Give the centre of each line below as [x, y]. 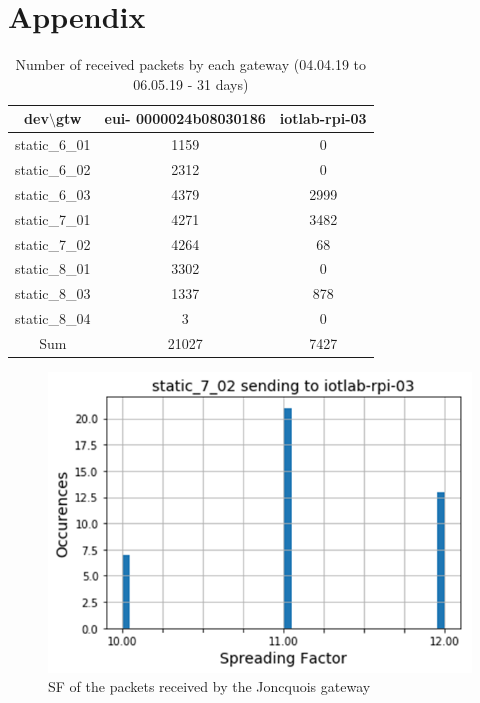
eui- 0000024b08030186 [185, 118]
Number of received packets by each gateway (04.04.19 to [191, 64]
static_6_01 [53, 144]
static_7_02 [53, 243]
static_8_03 [53, 293]
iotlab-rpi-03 [323, 118]
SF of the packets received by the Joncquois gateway [209, 686]
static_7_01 [53, 218]
